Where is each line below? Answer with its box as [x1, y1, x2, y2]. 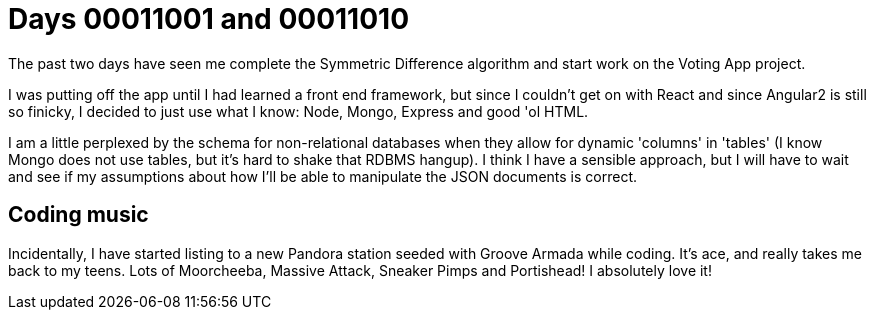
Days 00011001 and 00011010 [8, 2, 410, 36]
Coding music [8, 202, 149, 228]
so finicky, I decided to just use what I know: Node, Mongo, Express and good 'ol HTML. [8, 102, 589, 120]
